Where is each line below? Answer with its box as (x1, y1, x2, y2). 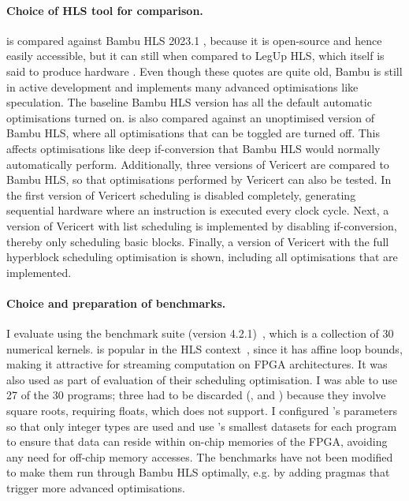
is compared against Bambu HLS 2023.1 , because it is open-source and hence (6, 32, 382, 48)
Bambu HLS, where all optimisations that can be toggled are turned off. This (6, 125, 381, 141)
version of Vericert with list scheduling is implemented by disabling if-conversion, (6, 217, 397, 234)
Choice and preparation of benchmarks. (6, 294, 226, 311)
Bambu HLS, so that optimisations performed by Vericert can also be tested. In (6, 171, 392, 188)
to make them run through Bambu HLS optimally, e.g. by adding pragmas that (6, 464, 390, 480)
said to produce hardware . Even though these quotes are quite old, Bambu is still (6, 62, 403, 79)
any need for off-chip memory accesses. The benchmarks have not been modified (6, 448, 393, 465)
